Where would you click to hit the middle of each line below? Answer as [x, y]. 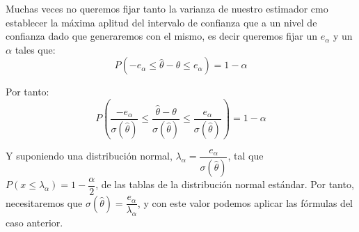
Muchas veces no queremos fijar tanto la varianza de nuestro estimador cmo [167, 8]
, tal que [246, 156]
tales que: [35, 49]
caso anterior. [34, 223]
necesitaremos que [44, 202]
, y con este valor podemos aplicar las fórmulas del [245, 202]
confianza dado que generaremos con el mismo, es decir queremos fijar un [162, 36]
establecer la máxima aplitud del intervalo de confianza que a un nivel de [161, 22]
